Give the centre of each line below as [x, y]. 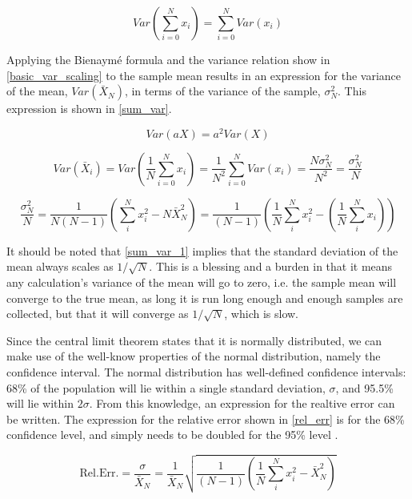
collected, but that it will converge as [98, 314]
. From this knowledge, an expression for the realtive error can [242, 403]
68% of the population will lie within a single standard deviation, [166, 387]
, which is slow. [261, 314]
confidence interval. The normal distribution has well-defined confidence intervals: [206, 372]
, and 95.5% [364, 387]
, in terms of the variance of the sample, [222, 91]
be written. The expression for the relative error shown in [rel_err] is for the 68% [206, 419]
